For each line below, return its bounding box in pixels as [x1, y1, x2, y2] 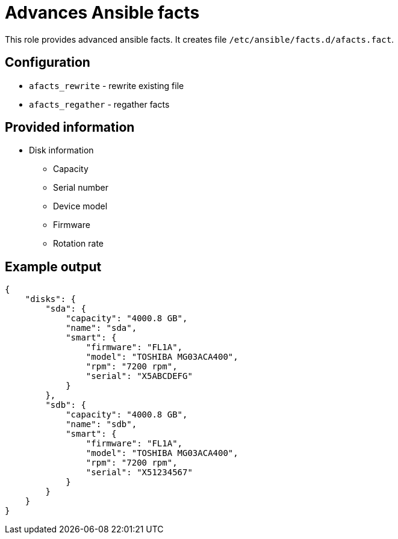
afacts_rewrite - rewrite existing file [29, 80, 184, 91]
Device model [53, 201, 108, 212]
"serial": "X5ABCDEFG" [86, 371, 193, 381]
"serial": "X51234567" [86, 467, 193, 478]
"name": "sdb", [66, 419, 137, 430]
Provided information [5, 120, 135, 135]
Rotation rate [53, 238, 104, 249]
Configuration [5, 55, 90, 70]
